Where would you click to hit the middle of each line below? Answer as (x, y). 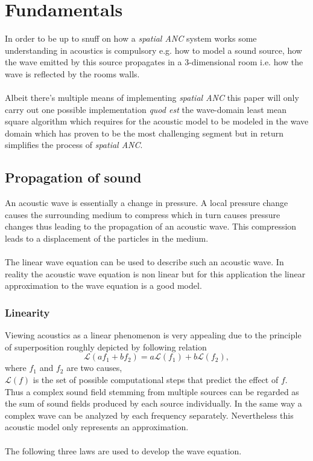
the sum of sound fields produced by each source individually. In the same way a (153, 403)
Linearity (27, 312)
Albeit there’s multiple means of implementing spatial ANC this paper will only (152, 98)
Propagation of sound (73, 177)
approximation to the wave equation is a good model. (103, 285)
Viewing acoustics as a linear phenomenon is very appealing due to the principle (153, 335)
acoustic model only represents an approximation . (97, 427)
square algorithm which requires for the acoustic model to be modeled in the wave (157, 121)
